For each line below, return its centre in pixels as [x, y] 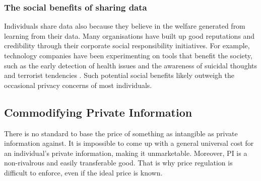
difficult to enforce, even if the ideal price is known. [83, 172]
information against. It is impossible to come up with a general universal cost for [129, 143]
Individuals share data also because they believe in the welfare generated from [125, 26]
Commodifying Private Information [98, 112]
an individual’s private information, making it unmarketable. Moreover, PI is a [126, 153]
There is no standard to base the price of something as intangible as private [121, 133]
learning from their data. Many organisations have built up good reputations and [129, 35]
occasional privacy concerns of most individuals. [78, 85]
